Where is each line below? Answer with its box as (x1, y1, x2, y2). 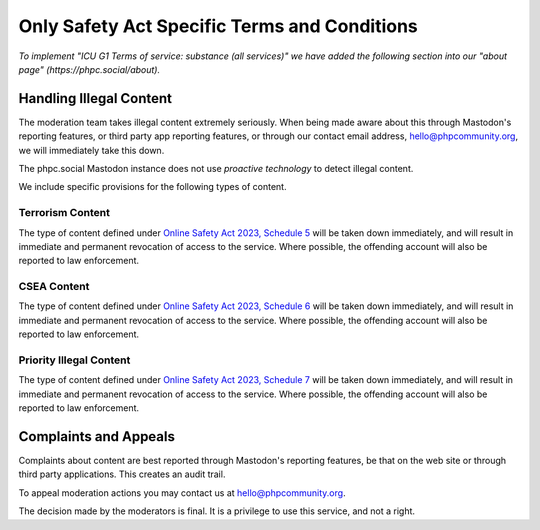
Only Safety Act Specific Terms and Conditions (18, 15, 419, 37)
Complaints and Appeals (18, 428, 175, 445)
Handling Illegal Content (18, 90, 173, 107)
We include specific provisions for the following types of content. (18, 181, 287, 193)
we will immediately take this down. (18, 144, 165, 156)
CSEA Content (18, 280, 90, 294)
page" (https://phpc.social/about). (18, 63, 160, 75)
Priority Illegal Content (18, 353, 131, 367)
